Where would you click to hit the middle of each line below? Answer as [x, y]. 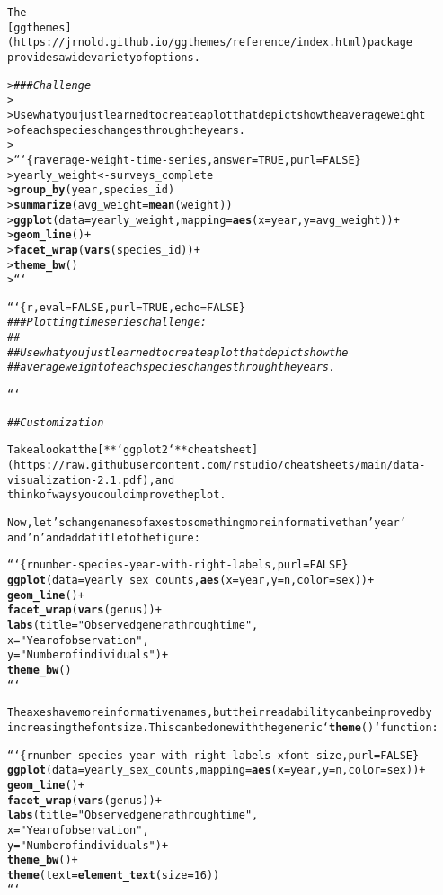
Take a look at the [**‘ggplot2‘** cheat [114, 450]
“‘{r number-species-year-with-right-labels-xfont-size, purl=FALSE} [213, 755]
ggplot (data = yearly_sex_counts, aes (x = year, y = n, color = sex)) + [191, 580]
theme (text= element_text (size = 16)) [114, 875]
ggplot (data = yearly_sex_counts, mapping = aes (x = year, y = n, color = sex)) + [217, 770]
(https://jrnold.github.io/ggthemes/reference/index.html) [187, 43]
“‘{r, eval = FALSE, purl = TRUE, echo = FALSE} [126, 307]
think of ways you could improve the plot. [117, 495]
